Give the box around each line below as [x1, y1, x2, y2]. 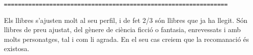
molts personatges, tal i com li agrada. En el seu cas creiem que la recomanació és [4, 34, 249, 44]
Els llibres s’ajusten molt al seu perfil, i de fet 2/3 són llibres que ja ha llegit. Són [4, 15, 248, 25]
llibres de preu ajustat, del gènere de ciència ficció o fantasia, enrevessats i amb [4, 24, 241, 35]
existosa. [4, 43, 29, 54]
